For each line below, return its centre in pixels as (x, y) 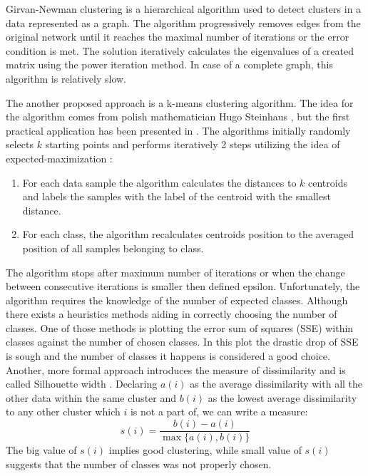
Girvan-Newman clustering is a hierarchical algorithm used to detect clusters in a (184, 9)
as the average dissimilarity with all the (276, 384)
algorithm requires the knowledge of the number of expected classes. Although (177, 300)
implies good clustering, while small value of (205, 450)
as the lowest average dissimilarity (282, 397)
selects (20, 144)
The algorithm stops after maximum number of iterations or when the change (175, 272)
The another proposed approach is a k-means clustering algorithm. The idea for (180, 102)
